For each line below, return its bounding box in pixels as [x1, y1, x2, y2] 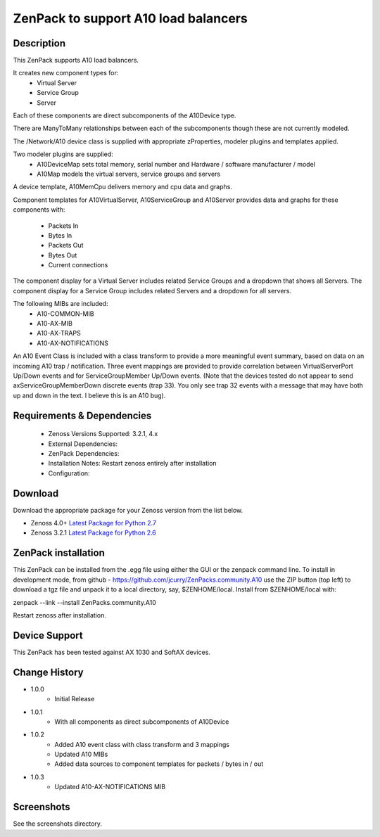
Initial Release [54, 695, 95, 703]
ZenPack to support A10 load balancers [13, 11, 248, 26]
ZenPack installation [13, 547, 105, 559]
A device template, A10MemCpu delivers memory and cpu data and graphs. [13, 183, 232, 191]
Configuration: [48, 468, 91, 478]
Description [13, 37, 66, 49]
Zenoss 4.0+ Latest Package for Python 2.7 [30, 519, 157, 528]
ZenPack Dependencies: [48, 449, 120, 457]
